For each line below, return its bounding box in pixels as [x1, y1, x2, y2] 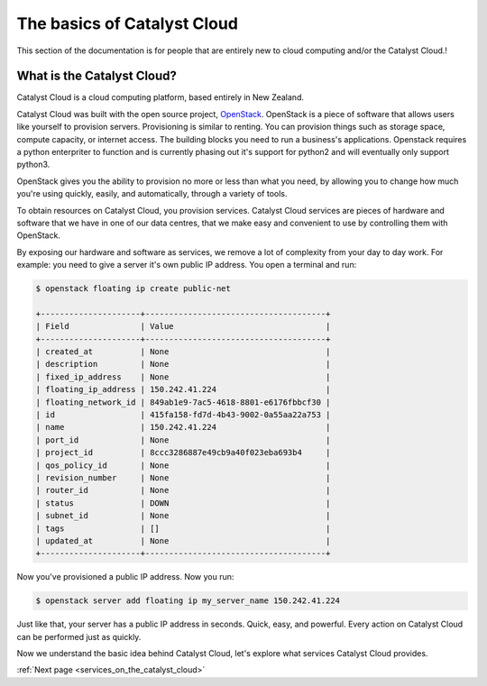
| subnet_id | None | [35, 510, 331, 521]
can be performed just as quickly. [16, 631, 142, 642]
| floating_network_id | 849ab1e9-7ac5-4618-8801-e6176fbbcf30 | [35, 397, 331, 407]
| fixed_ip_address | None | [35, 371, 331, 382]
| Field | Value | [35, 321, 331, 332]
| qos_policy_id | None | [35, 460, 331, 471]
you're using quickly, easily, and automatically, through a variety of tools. [16, 188, 288, 199]
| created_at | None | [35, 347, 331, 357]
